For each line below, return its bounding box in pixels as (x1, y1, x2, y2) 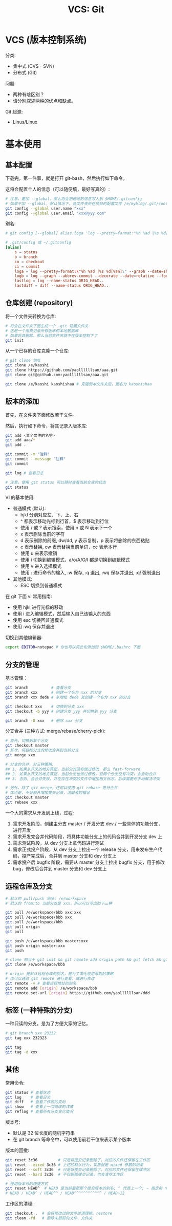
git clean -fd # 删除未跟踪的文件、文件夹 (5, 1216, 93, 1221)
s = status (14, 250, 38, 255)
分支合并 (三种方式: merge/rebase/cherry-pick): (5, 728, 106, 734)
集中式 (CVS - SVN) (12, 63, 55, 69)
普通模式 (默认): (12, 505, 46, 512)
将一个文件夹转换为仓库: (5, 313, 56, 319)
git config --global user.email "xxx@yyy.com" (5, 211, 106, 216)
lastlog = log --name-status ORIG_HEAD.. (14, 278, 104, 284)
